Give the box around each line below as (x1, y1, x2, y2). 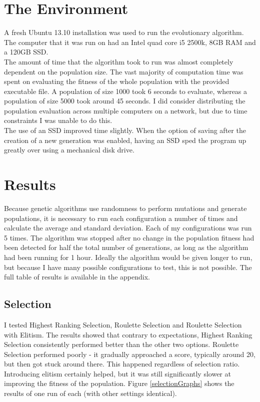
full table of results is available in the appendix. (4, 271, 150, 282)
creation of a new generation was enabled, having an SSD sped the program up (4, 134, 246, 145)
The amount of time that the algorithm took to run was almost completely (4, 56, 233, 66)
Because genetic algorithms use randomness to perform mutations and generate (4, 202, 247, 213)
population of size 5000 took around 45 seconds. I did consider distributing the (4, 95, 245, 106)
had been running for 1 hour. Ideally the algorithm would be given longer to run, (4, 251, 252, 262)
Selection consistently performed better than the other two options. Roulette (4, 339, 239, 349)
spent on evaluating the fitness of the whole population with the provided (4, 76, 229, 86)
